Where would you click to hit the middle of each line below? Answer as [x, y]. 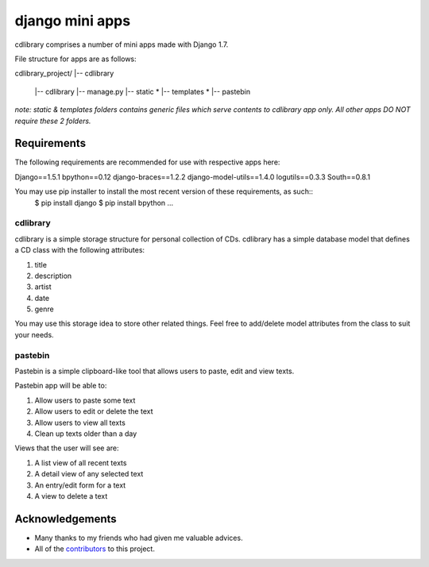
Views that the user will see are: [67, 448]
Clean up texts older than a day [86, 434]
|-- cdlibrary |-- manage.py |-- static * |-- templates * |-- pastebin [142, 91]
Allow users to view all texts [80, 422]
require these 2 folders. [53, 121]
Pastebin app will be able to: [61, 386]
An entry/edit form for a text [80, 485]
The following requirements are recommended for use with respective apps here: [147, 162]
